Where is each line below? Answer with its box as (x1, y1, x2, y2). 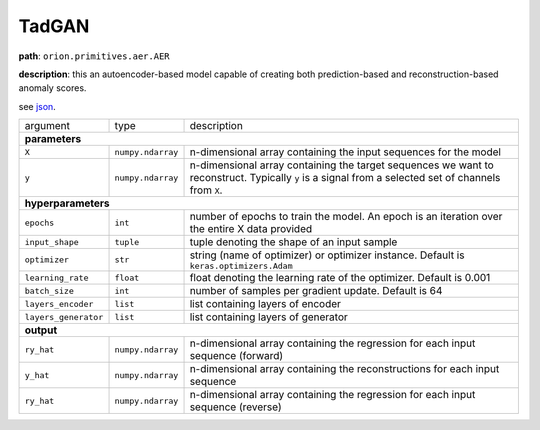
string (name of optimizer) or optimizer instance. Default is (189, 248, 465, 262)
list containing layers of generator (189, 310, 349, 324)
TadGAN (18, 15, 90, 37)
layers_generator (24, 311, 104, 322)
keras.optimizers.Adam (189, 261, 294, 272)
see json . (18, 100, 57, 112)
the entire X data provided (189, 222, 313, 236)
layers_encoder (24, 298, 94, 309)
